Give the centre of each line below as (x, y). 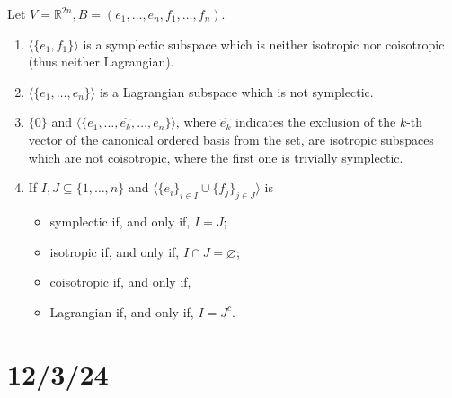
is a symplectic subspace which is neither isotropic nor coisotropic (264, 44)
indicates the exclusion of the (315, 122)
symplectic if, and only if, (120, 221)
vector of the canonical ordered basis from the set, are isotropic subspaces (231, 139)
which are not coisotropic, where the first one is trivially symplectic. (216, 157)
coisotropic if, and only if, (120, 282)
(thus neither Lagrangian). (101, 62)
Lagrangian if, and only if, (122, 311)
